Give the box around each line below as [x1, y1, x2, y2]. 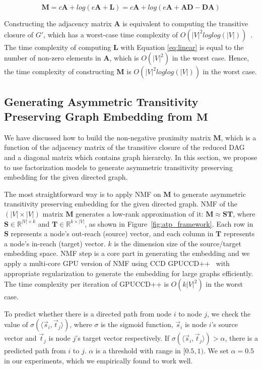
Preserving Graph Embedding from [4, 108, 192, 124]
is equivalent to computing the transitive [122, 18, 248, 28]
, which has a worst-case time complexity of [43, 29, 178, 39]
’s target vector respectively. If [76, 333, 169, 343]
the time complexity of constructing [4, 66, 114, 77]
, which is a [221, 132, 256, 142]
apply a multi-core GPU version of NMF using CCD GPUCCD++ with [4, 257, 230, 268]
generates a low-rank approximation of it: [76, 208, 204, 219]
